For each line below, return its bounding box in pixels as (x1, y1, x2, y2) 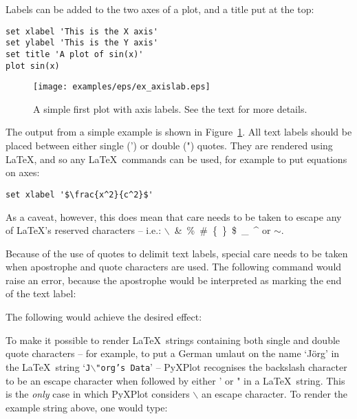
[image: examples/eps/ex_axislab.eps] (33, 82, 210, 92)
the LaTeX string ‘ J (6, 359, 91, 374)
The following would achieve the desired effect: (6, 310, 202, 324)
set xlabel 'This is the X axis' (6, 26, 158, 36)
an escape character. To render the (201, 387, 348, 401)
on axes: (6, 165, 40, 180)
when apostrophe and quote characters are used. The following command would (6, 259, 342, 274)
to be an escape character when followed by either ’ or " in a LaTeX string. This (6, 373, 345, 387)
